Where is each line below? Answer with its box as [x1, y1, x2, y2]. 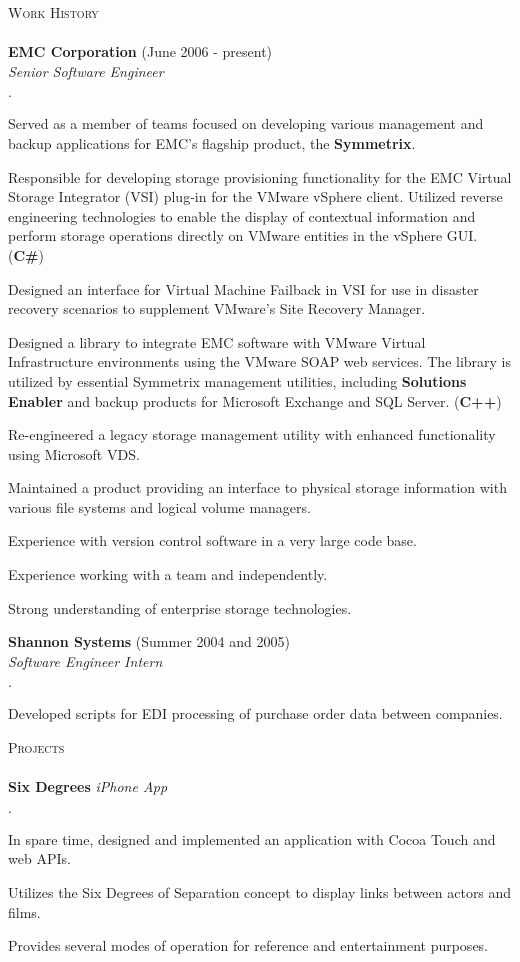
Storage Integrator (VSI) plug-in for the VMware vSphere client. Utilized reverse [8, 186, 503, 207]
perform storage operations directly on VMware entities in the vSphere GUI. [8, 225, 478, 246]
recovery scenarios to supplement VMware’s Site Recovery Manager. [8, 298, 426, 319]
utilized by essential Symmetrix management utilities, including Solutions [8, 370, 467, 391]
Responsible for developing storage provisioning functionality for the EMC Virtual [8, 166, 512, 187]
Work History [8, 2, 99, 22]
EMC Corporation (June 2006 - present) [8, 41, 273, 62]
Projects [8, 737, 65, 758]
